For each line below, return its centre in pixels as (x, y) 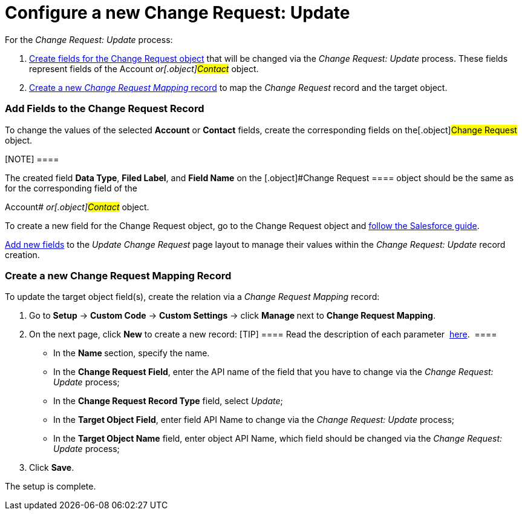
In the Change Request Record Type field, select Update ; (168, 401)
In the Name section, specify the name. (132, 353)
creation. (22, 254)
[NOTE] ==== (32, 159)
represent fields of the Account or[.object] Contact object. (144, 68)
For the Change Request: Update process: (89, 39)
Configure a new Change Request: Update (178, 13)
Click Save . (52, 468)
